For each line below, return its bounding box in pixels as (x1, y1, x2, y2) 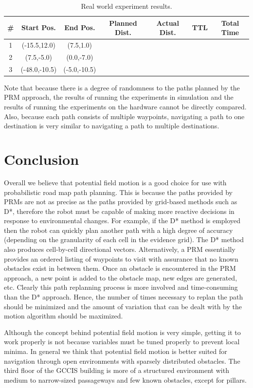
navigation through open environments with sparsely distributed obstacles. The (4, 355, 240, 366)
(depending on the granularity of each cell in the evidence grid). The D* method (4, 234, 244, 245)
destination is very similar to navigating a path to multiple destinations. (4, 121, 219, 131)
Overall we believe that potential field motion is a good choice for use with (4, 177, 227, 187)
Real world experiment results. (81, 1, 172, 11)
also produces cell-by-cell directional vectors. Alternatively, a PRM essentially (4, 244, 235, 254)
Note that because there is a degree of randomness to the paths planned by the (4, 82, 240, 92)
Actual (156, 18, 179, 28)
